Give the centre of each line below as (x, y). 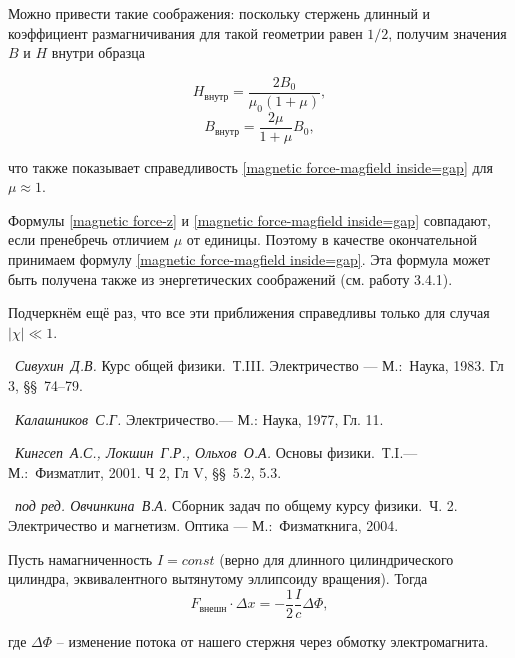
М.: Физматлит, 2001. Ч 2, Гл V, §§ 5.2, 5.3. (145, 471)
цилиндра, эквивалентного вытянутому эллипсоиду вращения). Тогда (218, 578)
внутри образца (98, 52)
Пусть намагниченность (80, 558)
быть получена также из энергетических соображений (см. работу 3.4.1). (230, 278)
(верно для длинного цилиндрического (336, 558)
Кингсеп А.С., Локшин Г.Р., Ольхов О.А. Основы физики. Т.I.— (216, 452)
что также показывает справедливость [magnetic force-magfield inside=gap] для (251, 166)
